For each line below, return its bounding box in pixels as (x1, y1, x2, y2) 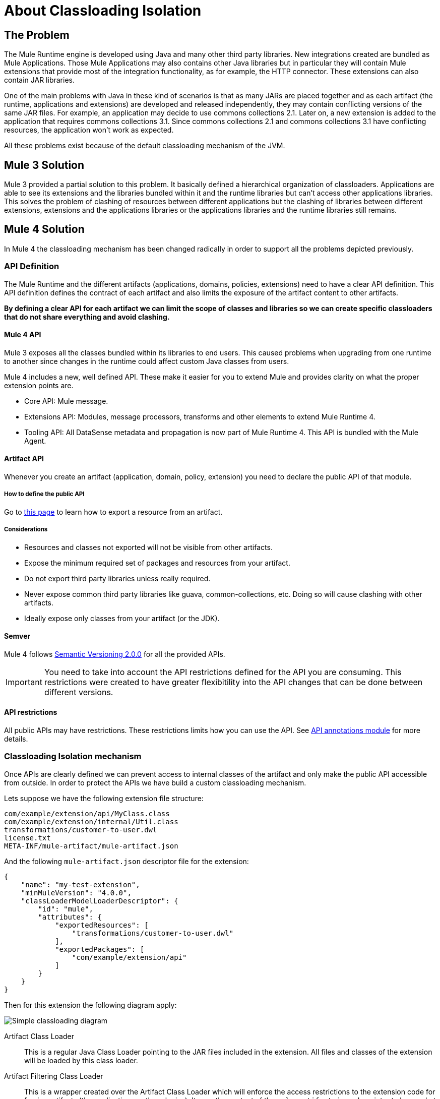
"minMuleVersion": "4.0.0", (21, 888, 132, 897)
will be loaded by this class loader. (24, 1056, 138, 1065)
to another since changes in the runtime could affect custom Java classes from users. (4, 356, 289, 365)
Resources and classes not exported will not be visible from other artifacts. (24, 542, 273, 552)
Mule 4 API (4, 330, 41, 339)
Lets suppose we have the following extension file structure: (4, 793, 204, 803)
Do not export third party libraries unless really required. (24, 574, 211, 583)
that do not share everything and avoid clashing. (4, 312, 170, 321)
